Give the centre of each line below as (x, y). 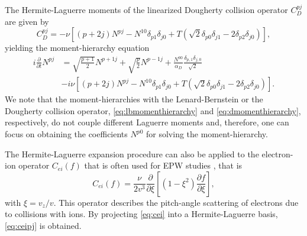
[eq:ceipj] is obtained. (43, 225)
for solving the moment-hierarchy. (207, 134)
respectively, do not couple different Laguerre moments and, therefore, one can (147, 122)
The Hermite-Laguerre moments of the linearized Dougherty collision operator (146, 9)
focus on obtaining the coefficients (66, 134)
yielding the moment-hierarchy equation (77, 48)
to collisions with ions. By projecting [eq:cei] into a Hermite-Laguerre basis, (141, 214)
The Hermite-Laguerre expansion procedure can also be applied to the (132, 153)
